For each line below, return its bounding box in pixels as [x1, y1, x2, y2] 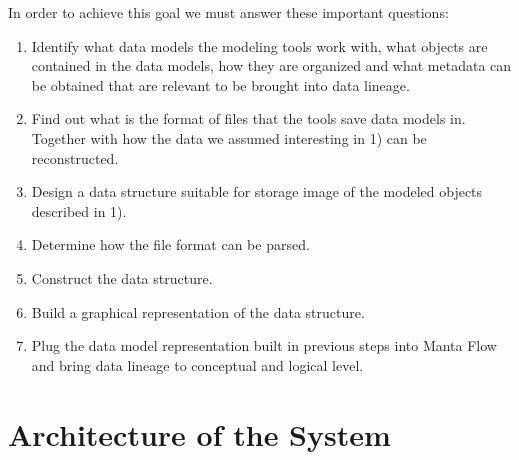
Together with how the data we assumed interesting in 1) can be [31, 127, 427, 148]
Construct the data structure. [31, 267, 213, 288]
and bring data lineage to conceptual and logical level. [31, 354, 364, 375]
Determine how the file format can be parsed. [31, 234, 310, 255]
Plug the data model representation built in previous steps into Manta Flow [31, 335, 497, 356]
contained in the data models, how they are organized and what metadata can [31, 55, 512, 76]
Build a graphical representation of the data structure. [31, 301, 365, 322]
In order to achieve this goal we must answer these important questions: [8, 2, 449, 22]
